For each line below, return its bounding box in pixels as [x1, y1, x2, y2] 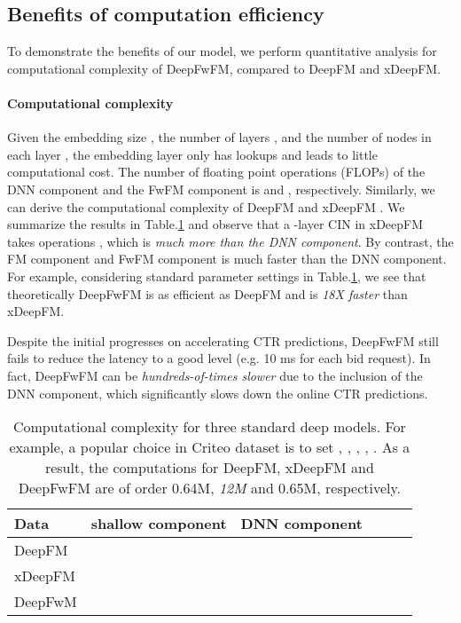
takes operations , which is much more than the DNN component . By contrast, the [7, 232, 454, 250]
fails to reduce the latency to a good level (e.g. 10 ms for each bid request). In [7, 349, 431, 367]
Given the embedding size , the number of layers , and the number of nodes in [7, 128, 432, 146]
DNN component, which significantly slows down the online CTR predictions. [7, 383, 428, 402]
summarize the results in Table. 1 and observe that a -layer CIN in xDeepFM [7, 215, 424, 233]
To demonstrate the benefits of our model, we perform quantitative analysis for [7, 42, 437, 60]
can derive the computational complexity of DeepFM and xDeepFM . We [7, 197, 405, 216]
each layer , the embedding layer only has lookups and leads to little [7, 145, 378, 163]
